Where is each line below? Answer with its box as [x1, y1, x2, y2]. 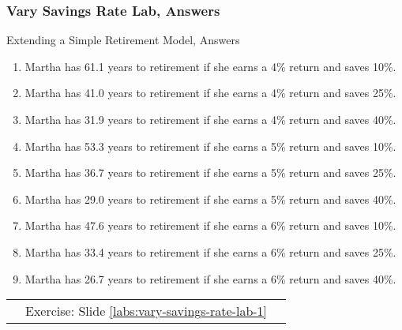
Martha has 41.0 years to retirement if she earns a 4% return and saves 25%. [24, 84, 396, 101]
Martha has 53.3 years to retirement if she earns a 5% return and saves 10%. [24, 137, 396, 154]
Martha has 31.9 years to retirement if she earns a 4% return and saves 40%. [24, 111, 396, 127]
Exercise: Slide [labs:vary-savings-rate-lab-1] [25, 302, 268, 321]
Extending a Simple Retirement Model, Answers [6, 32, 240, 48]
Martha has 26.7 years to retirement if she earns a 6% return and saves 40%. [24, 270, 396, 287]
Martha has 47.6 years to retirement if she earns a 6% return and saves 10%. [24, 217, 396, 234]
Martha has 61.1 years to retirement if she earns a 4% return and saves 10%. [24, 58, 396, 74]
